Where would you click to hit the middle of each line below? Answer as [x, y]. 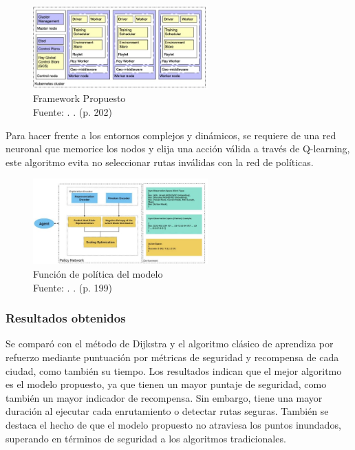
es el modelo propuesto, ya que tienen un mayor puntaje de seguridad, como [166, 384]
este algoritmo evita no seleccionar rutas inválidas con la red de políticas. [160, 162]
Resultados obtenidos [66, 318]
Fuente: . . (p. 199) [73, 287]
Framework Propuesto [79, 98]
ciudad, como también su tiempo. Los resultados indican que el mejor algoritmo [174, 370]
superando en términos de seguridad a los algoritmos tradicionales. [146, 438]
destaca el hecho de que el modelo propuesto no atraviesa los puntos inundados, [173, 424]
